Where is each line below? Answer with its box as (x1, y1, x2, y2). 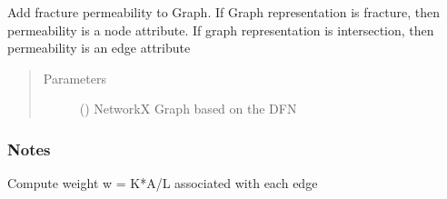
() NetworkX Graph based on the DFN (79, 99, 297, 118)
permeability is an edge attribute (7, 38, 191, 57)
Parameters (43, 68, 106, 87)
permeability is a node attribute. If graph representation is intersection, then (7, 20, 434, 39)
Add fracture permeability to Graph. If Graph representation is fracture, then (7, 3, 440, 21)
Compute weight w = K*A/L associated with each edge (7, 174, 318, 193)
